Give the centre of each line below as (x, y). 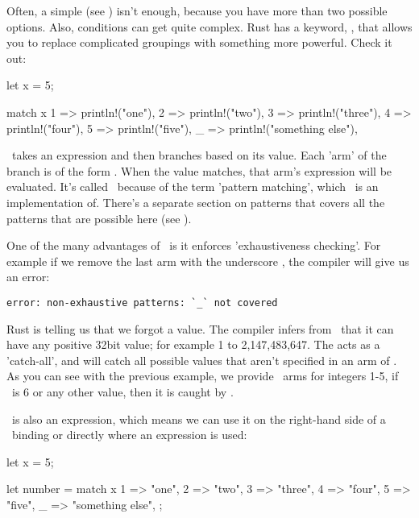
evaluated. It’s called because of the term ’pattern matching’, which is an (193, 186)
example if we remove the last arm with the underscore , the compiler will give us (208, 261)
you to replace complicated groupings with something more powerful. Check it (199, 42)
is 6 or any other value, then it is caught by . (122, 391)
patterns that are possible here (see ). (99, 218)
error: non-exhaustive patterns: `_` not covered (142, 303)
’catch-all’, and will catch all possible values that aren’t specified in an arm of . (202, 360)
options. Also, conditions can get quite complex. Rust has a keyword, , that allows (209, 26)
